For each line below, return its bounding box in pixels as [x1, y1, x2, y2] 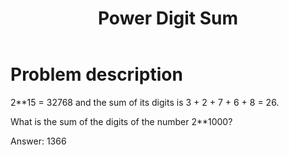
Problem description [10, 63, 183, 86]
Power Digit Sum [97, 7, 239, 30]
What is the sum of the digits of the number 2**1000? [10, 115, 233, 127]
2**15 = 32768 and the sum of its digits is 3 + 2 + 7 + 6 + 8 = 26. [10, 96, 280, 108]
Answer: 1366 [10, 135, 67, 147]
